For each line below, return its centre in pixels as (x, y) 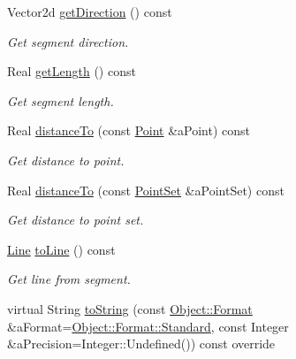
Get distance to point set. (76, 220)
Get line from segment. (69, 279)
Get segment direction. (68, 41)
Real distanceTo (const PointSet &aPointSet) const (146, 190)
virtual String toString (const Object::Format (130, 308)
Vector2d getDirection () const (90, 11)
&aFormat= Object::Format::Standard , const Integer (148, 326)
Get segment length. (61, 100)
